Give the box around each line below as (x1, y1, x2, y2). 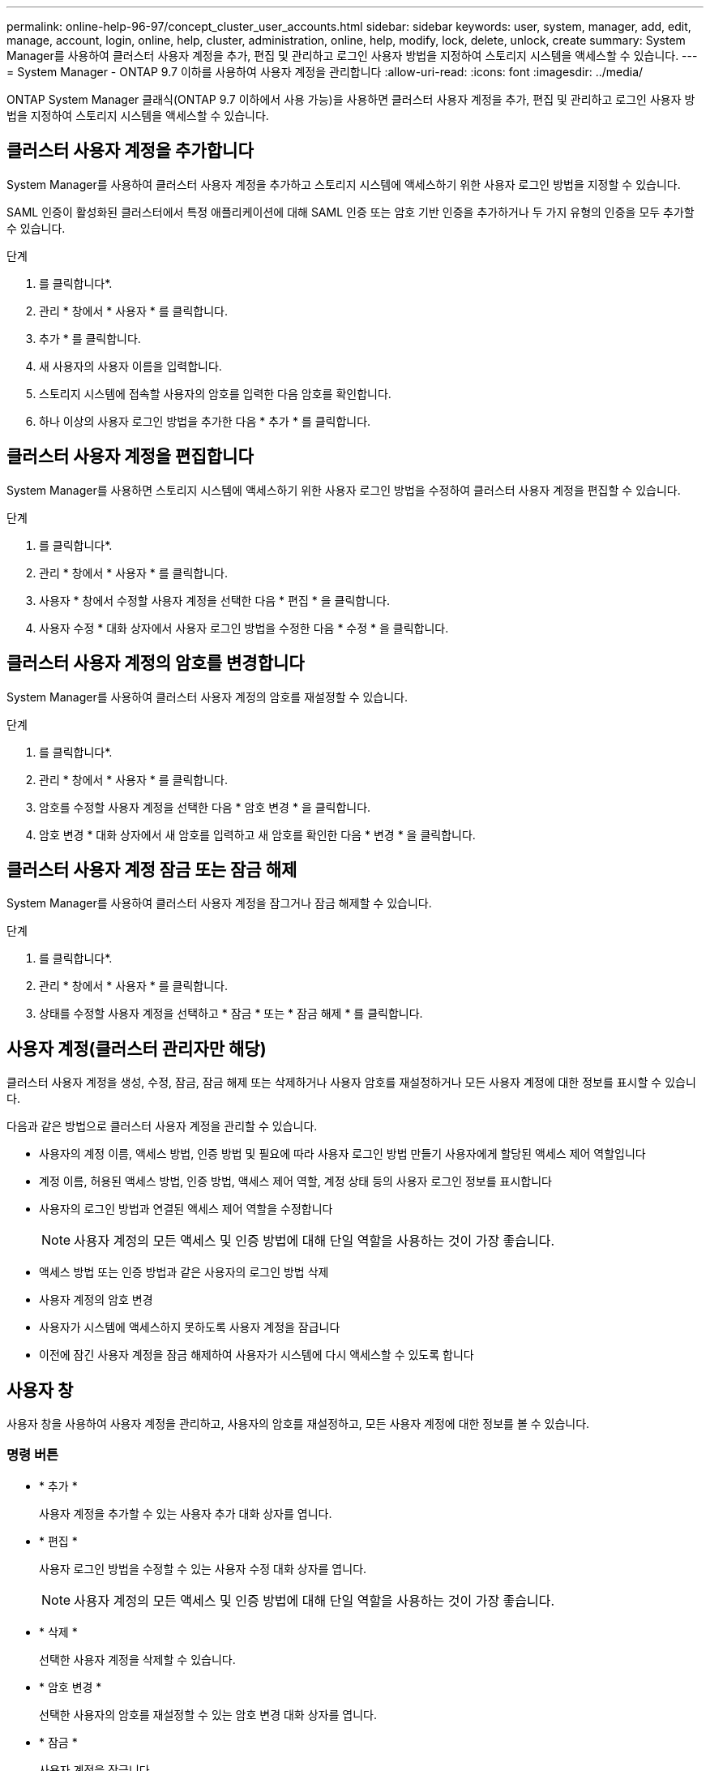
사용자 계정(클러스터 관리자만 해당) (6, 1038, 267, 1059)
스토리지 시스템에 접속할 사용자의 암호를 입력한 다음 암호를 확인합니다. (39, 386, 391, 401)
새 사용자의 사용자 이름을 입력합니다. (39, 358, 222, 373)
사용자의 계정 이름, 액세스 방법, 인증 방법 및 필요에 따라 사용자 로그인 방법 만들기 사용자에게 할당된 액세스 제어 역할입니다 (39, 1147, 646, 1161)
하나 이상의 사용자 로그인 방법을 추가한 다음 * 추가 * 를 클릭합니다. (39, 414, 371, 428)
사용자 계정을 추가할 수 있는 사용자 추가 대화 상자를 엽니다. (39, 1506, 332, 1520)
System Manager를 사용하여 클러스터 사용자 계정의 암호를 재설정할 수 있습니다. (6, 689, 408, 704)
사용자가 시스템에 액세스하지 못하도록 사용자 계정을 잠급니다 (39, 1320, 340, 1335)
